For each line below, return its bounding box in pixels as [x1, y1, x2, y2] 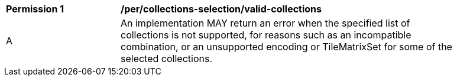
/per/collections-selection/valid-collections [121, 3, 322, 15]
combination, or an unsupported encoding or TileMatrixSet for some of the [121, 41, 452, 53]
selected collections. [121, 53, 212, 64]
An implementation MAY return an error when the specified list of [121, 17, 410, 29]
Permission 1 [6, 3, 64, 15]
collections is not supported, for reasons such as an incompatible [121, 29, 411, 41]
